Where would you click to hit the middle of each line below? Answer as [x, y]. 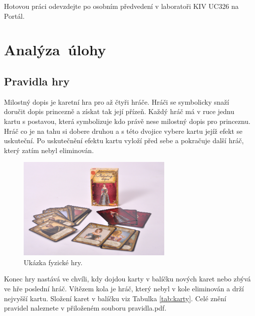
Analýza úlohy [55, 50]
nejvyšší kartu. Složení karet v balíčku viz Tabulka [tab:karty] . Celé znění [115, 298]
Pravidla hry [37, 81]
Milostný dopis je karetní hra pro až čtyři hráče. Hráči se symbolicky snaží [117, 101]
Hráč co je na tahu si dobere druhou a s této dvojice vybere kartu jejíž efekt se [123, 131]
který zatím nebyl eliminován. [49, 150]
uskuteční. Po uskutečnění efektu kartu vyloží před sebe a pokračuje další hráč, [124, 140]
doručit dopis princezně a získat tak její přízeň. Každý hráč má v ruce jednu [119, 111]
